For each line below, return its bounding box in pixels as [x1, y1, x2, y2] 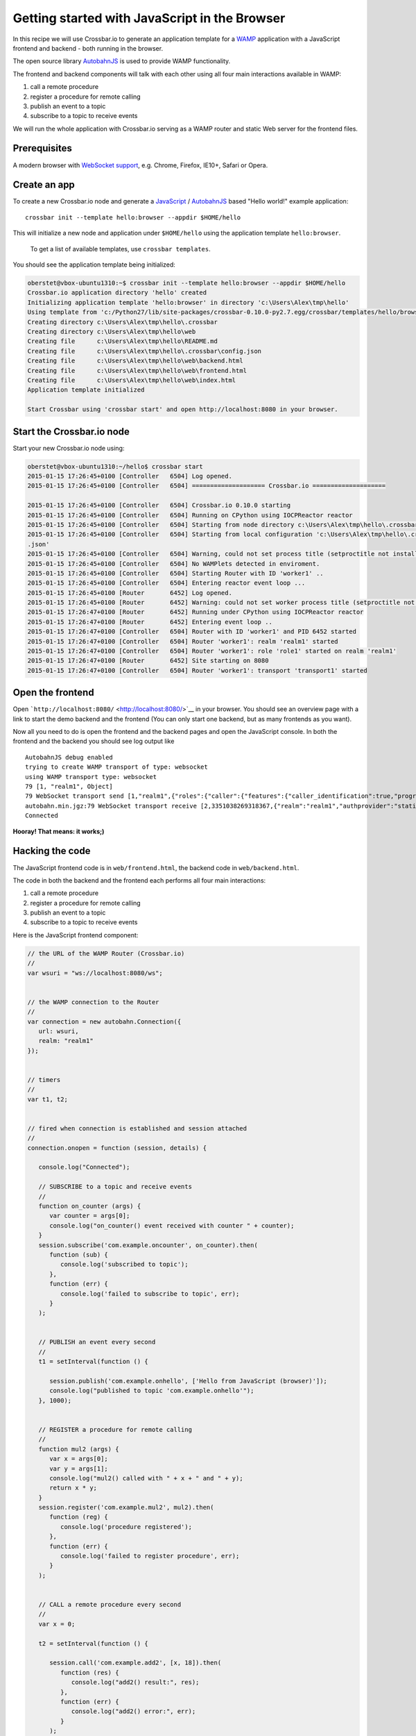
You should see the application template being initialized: [12, 260, 176, 269]
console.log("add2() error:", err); [71, 1708, 196, 1715]
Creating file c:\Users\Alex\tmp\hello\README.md [27, 337, 218, 345]
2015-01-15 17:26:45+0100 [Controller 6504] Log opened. [27, 472, 232, 480]
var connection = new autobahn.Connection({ [27, 1017, 182, 1026]
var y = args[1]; [49, 1464, 109, 1472]
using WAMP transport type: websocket [25, 773, 157, 781]
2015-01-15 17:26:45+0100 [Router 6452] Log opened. [27, 589, 232, 596]
